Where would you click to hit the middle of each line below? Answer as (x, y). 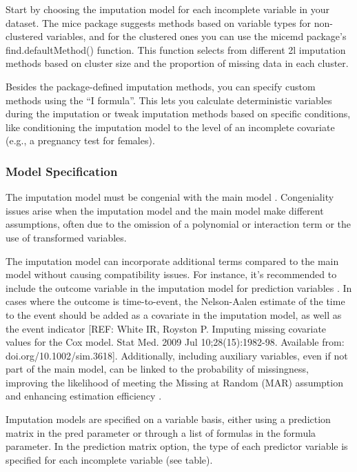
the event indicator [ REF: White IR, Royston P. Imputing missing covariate (166, 328)
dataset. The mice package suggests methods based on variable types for (159, 22)
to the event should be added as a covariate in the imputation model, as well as (174, 314)
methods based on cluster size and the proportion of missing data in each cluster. (177, 63)
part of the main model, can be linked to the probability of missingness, (157, 369)
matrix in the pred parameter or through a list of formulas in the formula (161, 432)
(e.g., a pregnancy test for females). (80, 140)
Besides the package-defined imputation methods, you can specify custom (161, 86)
